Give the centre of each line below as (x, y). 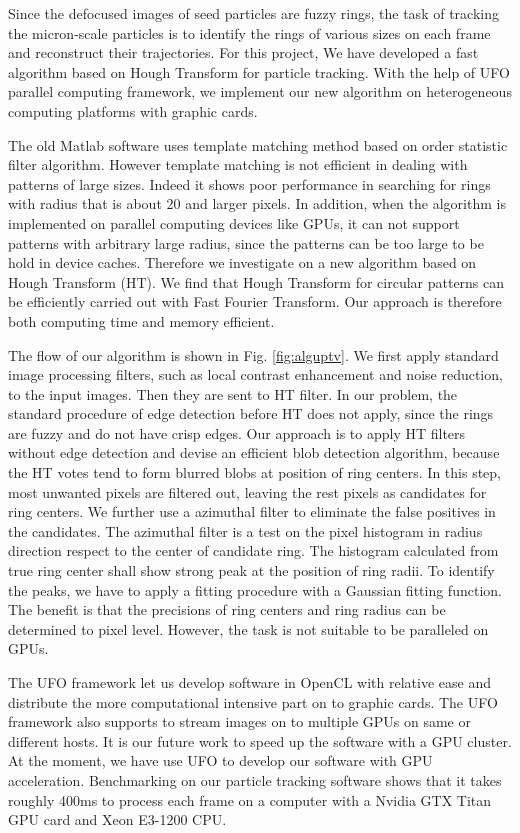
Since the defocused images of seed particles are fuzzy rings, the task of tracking (253, 13)
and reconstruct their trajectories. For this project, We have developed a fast (243, 52)
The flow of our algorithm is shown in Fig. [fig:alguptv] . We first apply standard (253, 354)
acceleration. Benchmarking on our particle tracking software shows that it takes (255, 779)
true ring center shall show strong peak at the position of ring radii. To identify (251, 570)
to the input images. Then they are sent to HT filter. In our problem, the (233, 393)
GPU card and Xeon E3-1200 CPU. (117, 819)
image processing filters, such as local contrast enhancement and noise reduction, (255, 374)
